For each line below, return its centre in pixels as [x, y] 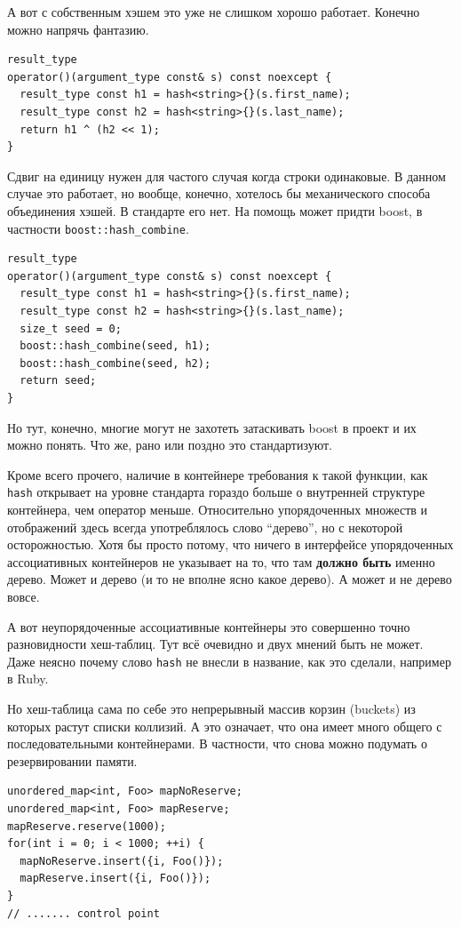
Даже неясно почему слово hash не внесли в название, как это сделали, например [229, 661]
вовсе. [24, 596]
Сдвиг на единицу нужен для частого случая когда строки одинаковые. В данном [227, 176]
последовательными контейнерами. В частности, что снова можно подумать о [217, 743]
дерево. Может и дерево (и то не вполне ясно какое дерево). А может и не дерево [230, 579]
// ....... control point [83, 913]
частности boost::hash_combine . [98, 228]
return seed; [58, 381]
